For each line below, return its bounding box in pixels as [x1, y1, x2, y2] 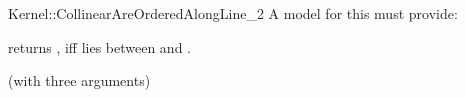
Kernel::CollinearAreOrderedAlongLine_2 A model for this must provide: [8, 3, 458, 23]
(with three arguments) [8, 70, 151, 91]
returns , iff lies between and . [8, 36, 191, 57]
